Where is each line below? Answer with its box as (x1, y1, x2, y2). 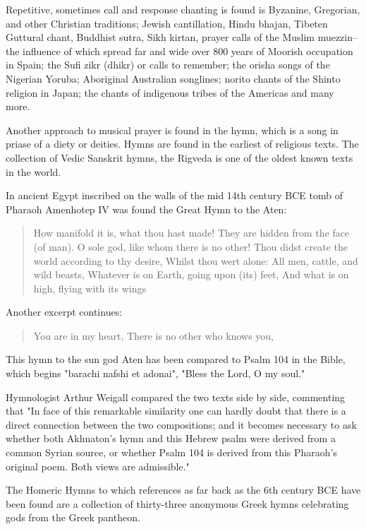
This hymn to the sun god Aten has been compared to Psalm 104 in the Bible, (6, 352, 346, 367)
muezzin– (317, 30, 358, 44)
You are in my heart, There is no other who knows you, (33, 328, 274, 343)
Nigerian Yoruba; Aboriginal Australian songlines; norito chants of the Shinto (6, 71, 341, 85)
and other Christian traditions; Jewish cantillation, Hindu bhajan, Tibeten (6, 16, 328, 30)
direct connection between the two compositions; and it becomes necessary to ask (6, 417, 357, 432)
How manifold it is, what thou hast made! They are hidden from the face (33, 225, 350, 240)
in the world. (6, 164, 61, 179)
